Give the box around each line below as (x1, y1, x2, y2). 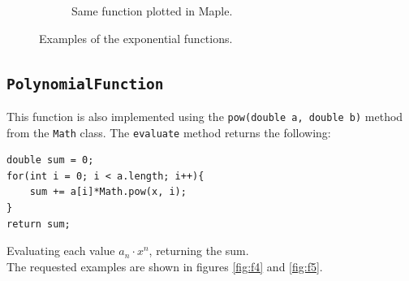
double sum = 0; (6, 154, 94, 166)
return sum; (6, 218, 71, 230)
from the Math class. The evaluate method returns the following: (6, 123, 331, 140)
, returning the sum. (149, 242, 249, 259)
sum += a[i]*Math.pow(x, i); (29, 186, 187, 198)
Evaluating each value (6, 242, 115, 259)
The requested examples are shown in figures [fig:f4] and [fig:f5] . (6, 257, 323, 275)
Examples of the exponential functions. (39, 29, 233, 46)
